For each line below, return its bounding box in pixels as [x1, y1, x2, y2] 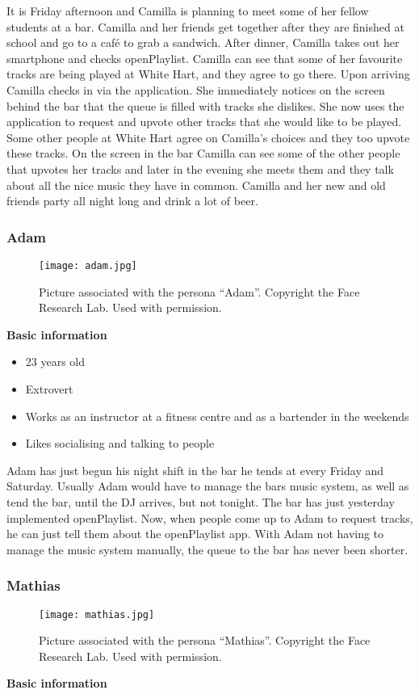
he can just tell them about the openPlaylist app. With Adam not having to [6, 525, 384, 542]
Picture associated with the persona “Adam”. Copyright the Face [39, 283, 360, 300]
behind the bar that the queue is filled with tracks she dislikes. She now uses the [6, 97, 404, 114]
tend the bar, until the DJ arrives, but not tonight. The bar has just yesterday [6, 493, 395, 510]
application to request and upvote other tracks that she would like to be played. [6, 113, 402, 130]
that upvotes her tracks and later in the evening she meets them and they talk [6, 160, 394, 177]
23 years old [25, 353, 86, 370]
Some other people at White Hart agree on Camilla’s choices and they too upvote [6, 128, 410, 145]
